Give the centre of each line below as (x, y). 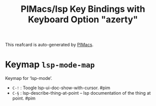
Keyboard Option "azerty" (83, 19)
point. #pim (24, 98)
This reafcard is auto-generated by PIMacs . (49, 45)
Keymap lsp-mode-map (50, 65)
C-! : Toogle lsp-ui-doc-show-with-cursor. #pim (61, 88)
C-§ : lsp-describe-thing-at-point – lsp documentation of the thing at (81, 93)
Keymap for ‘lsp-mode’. (29, 78)
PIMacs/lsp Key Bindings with (83, 9)
